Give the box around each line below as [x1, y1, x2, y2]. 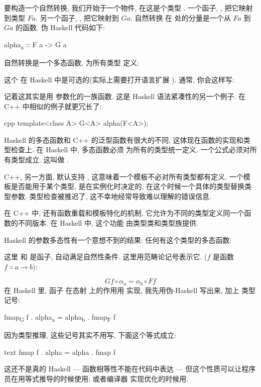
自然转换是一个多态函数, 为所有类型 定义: [4, 57, 140, 67]
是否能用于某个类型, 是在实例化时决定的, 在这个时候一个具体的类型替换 [11, 181, 245, 191]
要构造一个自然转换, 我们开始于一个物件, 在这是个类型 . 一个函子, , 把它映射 [4, 3, 253, 13]
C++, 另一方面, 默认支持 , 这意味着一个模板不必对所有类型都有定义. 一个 [4, 171, 243, 181]
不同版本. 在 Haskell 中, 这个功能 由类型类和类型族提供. [18, 218, 199, 228]
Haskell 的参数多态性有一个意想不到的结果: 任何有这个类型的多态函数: [4, 234, 232, 245]
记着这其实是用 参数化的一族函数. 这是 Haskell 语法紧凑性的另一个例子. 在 [4, 91, 246, 102]
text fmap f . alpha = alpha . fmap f [4, 346, 116, 357]
